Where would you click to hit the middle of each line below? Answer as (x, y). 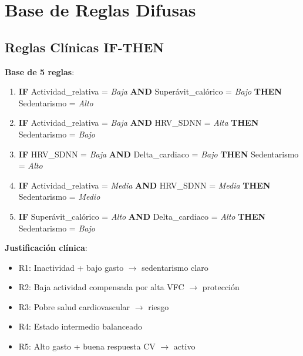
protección (221, 287)
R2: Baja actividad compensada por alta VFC (101, 287)
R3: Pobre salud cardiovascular (74, 306)
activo (184, 346)
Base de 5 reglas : (40, 71)
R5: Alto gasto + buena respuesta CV (87, 346)
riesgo (159, 306)
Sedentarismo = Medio (59, 197)
